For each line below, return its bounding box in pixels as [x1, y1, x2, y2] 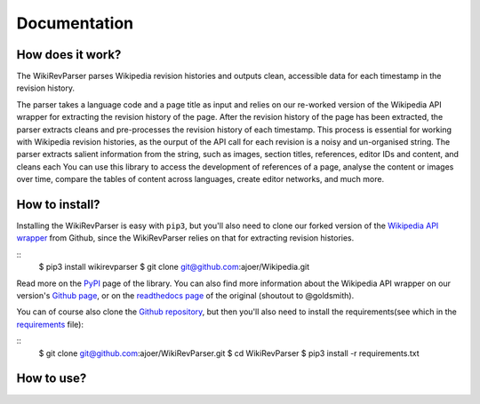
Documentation [16, 13, 134, 33]
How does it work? [16, 47, 122, 62]
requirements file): [16, 319, 84, 329]
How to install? [16, 197, 101, 212]
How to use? [16, 371, 87, 386]
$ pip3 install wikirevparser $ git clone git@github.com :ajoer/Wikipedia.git [38, 262, 310, 273]
